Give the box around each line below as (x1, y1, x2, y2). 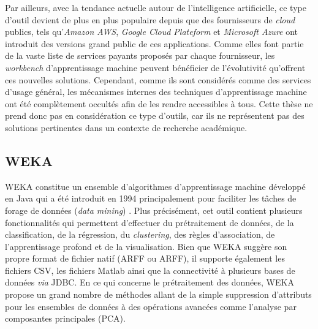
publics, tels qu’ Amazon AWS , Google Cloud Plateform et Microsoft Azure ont (5, 25, 298, 38)
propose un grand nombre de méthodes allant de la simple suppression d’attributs (5, 288, 312, 301)
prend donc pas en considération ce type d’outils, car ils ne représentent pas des (5, 109, 305, 122)
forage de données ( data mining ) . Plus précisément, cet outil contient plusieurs (5, 203, 303, 216)
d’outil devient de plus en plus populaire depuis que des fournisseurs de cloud (5, 13, 295, 26)
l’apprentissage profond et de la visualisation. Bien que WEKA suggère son (5, 240, 287, 252)
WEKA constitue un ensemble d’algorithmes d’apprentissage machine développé (5, 180, 306, 192)
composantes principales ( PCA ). (5, 312, 126, 325)
